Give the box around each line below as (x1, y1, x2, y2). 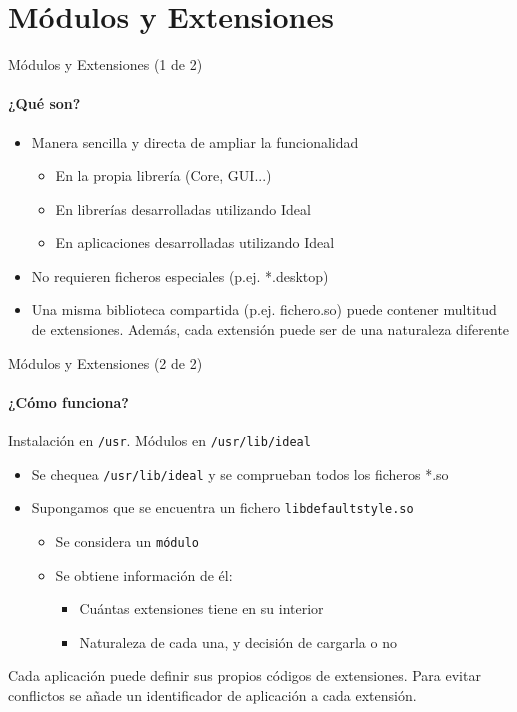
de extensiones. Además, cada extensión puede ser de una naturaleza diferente (31, 319, 510, 340)
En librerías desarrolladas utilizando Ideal (55, 198, 311, 219)
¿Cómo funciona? (8, 391, 129, 412)
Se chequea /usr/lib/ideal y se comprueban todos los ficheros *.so (31, 463, 449, 484)
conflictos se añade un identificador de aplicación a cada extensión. (8, 685, 417, 706)
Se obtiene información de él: (55, 564, 233, 585)
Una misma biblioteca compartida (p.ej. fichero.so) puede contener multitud (31, 299, 497, 320)
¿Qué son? (8, 93, 81, 114)
